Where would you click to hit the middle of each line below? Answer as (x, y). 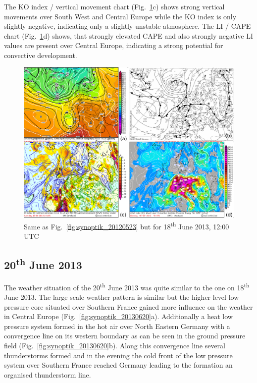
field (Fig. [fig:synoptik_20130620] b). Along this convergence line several (115, 345)
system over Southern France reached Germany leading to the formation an (118, 365)
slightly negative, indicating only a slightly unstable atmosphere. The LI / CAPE (128, 26)
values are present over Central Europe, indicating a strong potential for (114, 45)
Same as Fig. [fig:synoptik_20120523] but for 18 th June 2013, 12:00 (127, 225)
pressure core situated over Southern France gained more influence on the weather (128, 306)
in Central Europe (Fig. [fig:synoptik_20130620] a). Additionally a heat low (118, 316)
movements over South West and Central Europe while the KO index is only (120, 16)
